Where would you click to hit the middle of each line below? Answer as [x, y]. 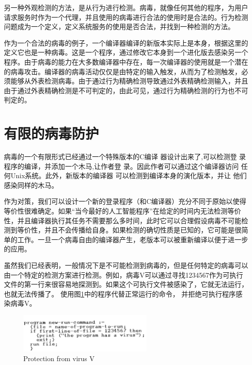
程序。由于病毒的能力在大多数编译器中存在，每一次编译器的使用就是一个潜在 [126, 61]
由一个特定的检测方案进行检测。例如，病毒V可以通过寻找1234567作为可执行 [124, 274]
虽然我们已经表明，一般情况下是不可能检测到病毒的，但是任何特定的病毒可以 [126, 265]
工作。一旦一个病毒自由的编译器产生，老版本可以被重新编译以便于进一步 [133, 239]
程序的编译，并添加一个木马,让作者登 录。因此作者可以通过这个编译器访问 [121, 166]
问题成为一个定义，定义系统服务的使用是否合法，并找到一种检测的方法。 [119, 26]
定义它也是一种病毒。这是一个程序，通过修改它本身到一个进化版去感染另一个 [126, 52]
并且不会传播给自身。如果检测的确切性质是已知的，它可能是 [139, 230]
